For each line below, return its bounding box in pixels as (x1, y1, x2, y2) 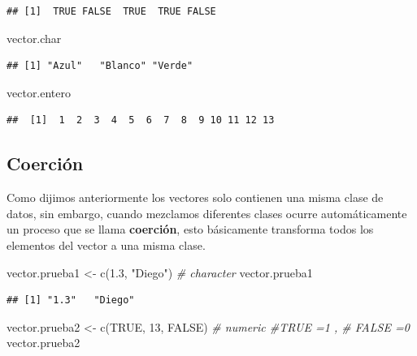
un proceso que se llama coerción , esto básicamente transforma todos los (7, 221, 374, 238)
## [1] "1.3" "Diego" (7, 294, 135, 307)
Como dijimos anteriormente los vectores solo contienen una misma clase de (7, 189, 384, 206)
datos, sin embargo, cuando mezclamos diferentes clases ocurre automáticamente (7, 204, 407, 221)
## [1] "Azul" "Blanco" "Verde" (7, 60, 193, 72)
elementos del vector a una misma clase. (7, 236, 206, 253)
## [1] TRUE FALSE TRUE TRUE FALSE (7, 6, 216, 17)
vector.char (7, 29, 62, 46)
